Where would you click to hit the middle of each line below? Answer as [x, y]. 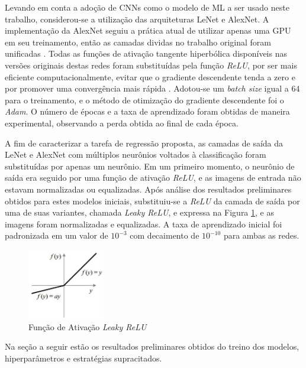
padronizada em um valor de [57, 235]
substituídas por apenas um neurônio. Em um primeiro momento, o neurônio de [150, 166]
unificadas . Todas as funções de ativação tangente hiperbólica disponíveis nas [146, 53]
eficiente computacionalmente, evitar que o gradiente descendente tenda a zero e [150, 76]
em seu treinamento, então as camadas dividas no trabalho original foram [138, 42]
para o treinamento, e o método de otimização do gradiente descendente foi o [144, 100]
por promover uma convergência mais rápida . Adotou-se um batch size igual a [147, 88]
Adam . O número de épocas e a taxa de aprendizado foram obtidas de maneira [147, 111]
